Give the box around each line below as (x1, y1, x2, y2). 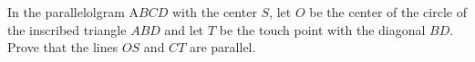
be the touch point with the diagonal (219, 20, 426, 39)
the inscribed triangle (7, 20, 127, 39)
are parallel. (189, 38, 256, 57)
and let (164, 20, 204, 39)
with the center (171, 3, 257, 21)
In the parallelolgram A (7, 3, 139, 21)
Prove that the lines (7, 38, 119, 57)
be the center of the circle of (309, 3, 467, 21)
